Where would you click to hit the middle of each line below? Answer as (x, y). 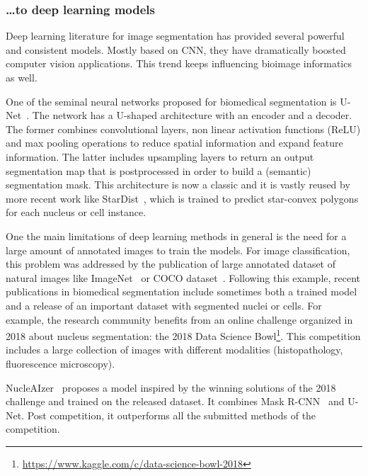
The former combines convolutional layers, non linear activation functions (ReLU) (183, 129)
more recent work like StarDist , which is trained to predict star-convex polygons (182, 198)
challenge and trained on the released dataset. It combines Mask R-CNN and (175, 401)
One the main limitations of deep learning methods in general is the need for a (176, 236)
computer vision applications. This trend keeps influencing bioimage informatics (179, 63)
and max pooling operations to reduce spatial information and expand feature (174, 143)
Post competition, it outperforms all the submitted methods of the (172, 415)
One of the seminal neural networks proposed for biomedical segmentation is (171, 101)
